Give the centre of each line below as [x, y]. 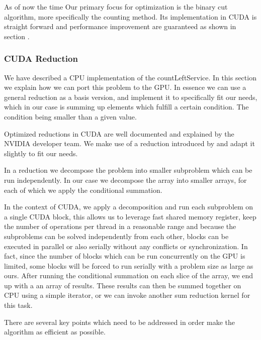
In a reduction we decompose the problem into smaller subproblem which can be [128, 170]
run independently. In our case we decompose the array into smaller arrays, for [125, 180]
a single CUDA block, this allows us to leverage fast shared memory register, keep [130, 216]
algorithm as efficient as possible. [55, 332]
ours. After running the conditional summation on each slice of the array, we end [129, 275]
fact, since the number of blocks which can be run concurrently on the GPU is [125, 256]
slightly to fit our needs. [41, 153]
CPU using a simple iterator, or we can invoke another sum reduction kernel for [127, 295]
